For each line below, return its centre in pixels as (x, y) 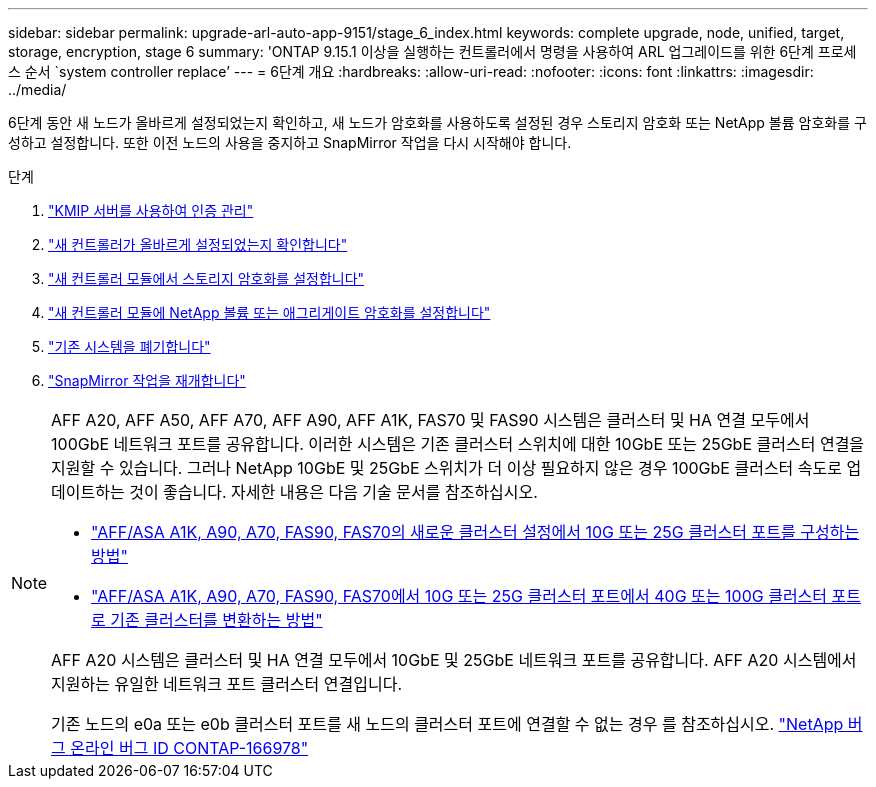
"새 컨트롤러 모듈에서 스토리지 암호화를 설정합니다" (206, 278)
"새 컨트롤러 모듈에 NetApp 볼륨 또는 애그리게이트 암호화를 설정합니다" (269, 312)
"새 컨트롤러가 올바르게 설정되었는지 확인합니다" (198, 244)
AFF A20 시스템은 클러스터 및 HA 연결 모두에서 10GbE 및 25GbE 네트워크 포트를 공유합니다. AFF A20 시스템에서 (454, 660)
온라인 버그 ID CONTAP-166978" (189, 748)
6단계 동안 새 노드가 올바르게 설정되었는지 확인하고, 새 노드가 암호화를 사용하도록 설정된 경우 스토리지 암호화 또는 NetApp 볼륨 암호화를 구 (437, 122)
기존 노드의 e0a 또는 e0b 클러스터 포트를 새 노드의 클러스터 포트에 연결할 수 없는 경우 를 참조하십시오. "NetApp (447, 724)
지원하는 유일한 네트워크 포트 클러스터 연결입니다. (227, 684)
